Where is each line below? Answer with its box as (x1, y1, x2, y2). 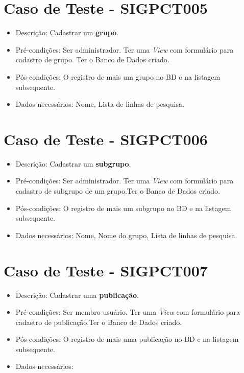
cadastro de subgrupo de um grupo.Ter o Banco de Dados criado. (15, 185, 221, 196)
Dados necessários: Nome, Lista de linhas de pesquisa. (15, 99, 184, 109)
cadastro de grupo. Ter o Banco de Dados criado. (15, 54, 169, 65)
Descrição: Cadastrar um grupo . (15, 27, 119, 38)
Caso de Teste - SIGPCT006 (4, 128, 208, 149)
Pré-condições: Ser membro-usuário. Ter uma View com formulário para (15, 307, 240, 317)
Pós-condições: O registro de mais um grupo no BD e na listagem (15, 71, 221, 82)
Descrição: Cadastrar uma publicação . (15, 289, 139, 300)
